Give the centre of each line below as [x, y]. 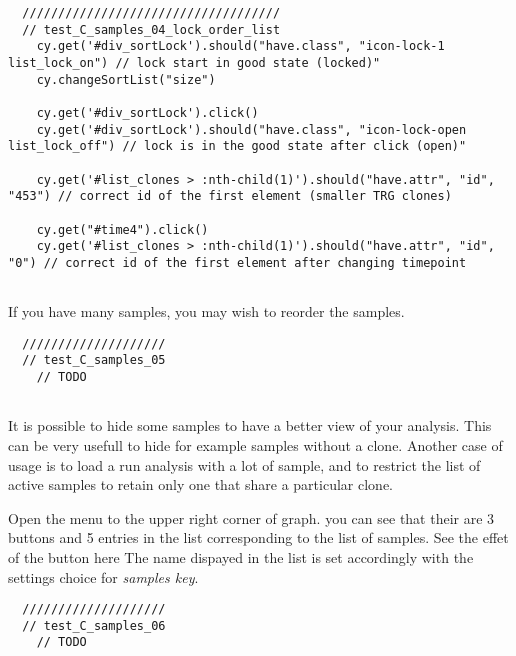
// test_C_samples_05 [94, 360]
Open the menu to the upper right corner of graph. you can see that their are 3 [251, 517]
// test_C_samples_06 [94, 625]
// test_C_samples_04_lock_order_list [151, 29]
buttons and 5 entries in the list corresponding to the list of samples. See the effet [258, 537]
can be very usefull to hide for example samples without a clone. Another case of [255, 444]
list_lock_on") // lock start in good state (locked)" [194, 62]
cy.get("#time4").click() [122, 229]
